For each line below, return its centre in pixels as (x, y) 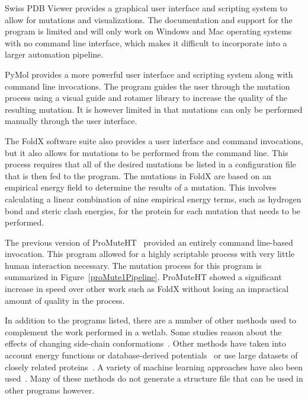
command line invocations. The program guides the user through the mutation (147, 86)
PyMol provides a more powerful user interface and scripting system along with (149, 74)
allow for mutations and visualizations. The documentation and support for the (149, 19)
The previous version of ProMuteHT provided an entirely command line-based (149, 242)
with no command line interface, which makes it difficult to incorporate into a (146, 42)
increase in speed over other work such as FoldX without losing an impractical (147, 289)
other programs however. (50, 390)
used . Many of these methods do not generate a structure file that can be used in (154, 378)
